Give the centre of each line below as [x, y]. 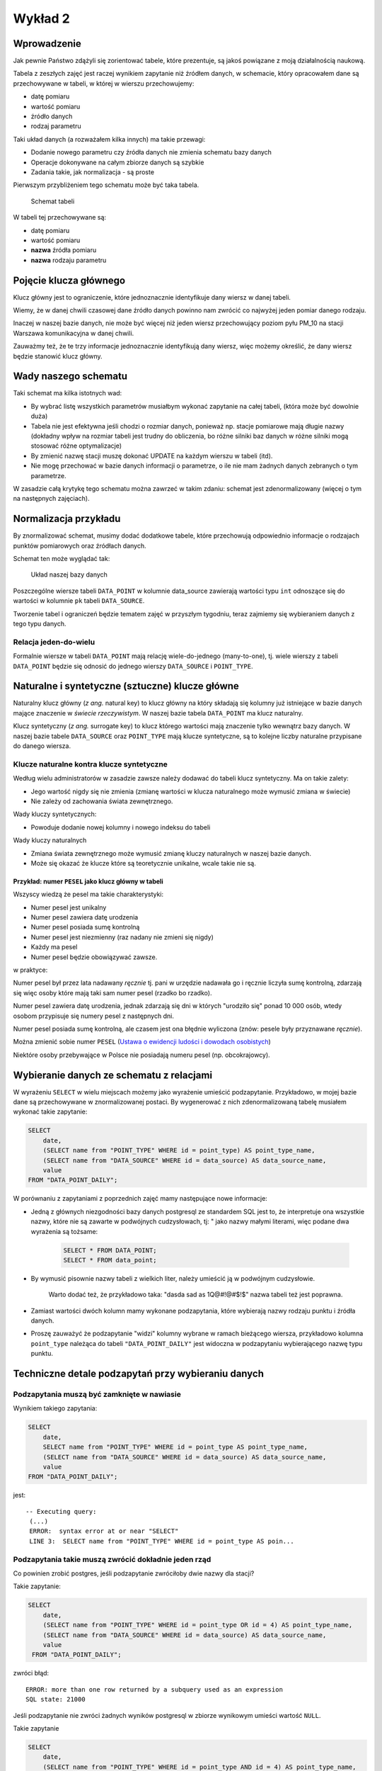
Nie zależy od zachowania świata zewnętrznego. [102, 801]
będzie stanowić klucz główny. [58, 356]
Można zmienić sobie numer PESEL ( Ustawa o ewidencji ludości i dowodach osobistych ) [142, 1042]
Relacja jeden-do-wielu [54, 642]
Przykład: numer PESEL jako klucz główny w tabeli [88, 881]
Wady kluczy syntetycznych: [55, 814]
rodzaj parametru [56, 126]
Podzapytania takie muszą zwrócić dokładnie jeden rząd [112, 1559]
